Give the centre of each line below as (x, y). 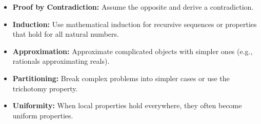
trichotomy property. (45, 88)
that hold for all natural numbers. (66, 34)
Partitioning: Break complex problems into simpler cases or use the (121, 78)
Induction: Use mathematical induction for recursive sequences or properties (135, 24)
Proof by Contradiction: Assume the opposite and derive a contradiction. (133, 7)
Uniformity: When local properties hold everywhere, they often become (127, 105)
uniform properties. (43, 115)
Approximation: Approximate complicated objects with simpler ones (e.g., (133, 51)
